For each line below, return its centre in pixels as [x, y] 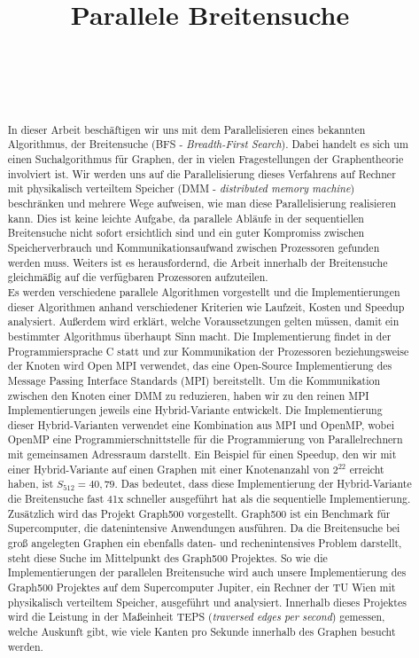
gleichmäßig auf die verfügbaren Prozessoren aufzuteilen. [138, 277]
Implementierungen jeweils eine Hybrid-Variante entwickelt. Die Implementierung [195, 410]
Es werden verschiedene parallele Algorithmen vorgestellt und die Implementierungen [204, 291]
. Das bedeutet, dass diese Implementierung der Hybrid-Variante [263, 484]
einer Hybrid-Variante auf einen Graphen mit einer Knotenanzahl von [168, 469]
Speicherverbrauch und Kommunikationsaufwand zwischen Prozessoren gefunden [194, 247]
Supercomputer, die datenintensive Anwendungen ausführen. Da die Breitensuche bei [204, 528]
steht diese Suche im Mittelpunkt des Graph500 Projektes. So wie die [167, 557]
